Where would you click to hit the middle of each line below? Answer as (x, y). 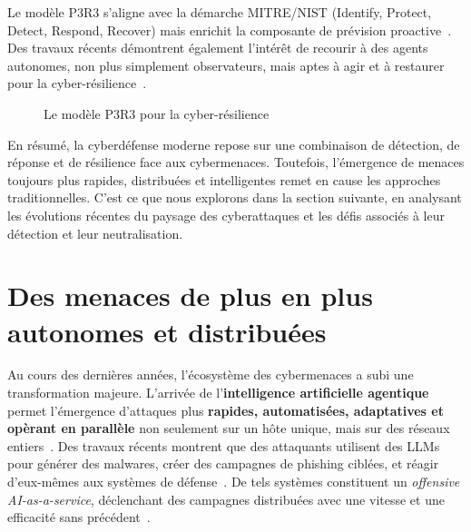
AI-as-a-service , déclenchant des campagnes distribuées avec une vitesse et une (226, 499)
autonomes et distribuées (167, 331)
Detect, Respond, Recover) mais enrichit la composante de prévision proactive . (230, 30)
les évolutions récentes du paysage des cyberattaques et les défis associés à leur (226, 215)
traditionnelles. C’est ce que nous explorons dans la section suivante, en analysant (235, 197)
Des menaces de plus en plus (190, 296)
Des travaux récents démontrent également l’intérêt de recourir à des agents (218, 48)
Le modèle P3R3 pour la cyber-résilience (157, 113)
